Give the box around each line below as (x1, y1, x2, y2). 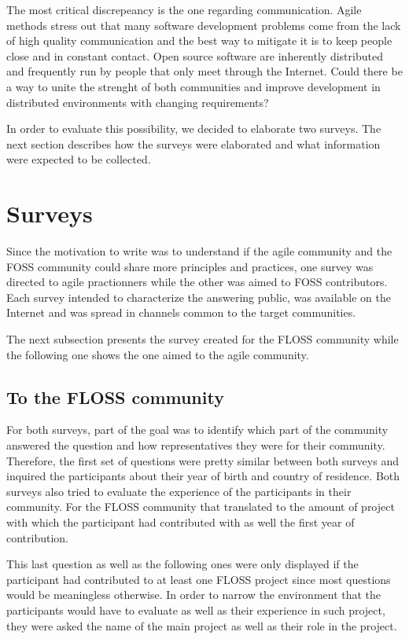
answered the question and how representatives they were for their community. (6, 437, 385, 454)
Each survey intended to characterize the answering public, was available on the (6, 288, 392, 305)
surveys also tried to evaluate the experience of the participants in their (6, 483, 352, 499)
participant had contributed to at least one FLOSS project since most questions (6, 571, 391, 587)
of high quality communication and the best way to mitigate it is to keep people (6, 32, 392, 49)
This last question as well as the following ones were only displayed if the (6, 556, 359, 572)
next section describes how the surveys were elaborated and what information (6, 135, 381, 152)
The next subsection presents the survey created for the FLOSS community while (6, 331, 399, 347)
